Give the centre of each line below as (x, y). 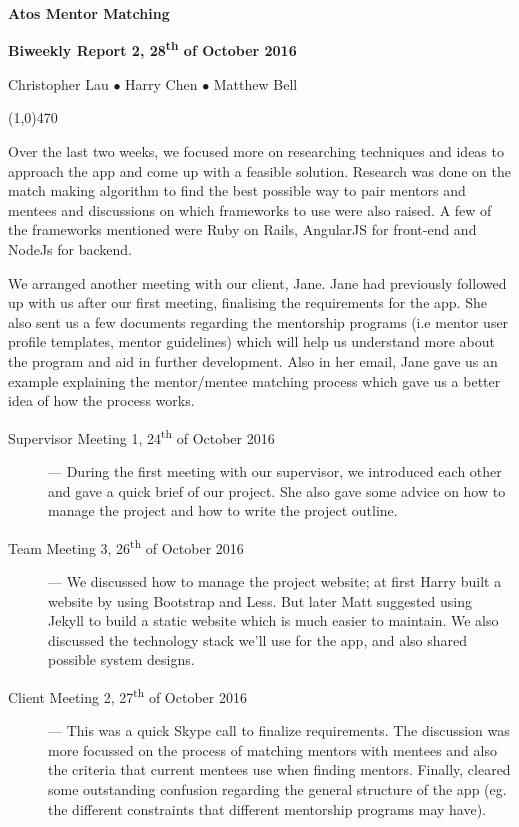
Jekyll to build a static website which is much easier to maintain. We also (273, 620)
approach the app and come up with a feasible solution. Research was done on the (260, 170)
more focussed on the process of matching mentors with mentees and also (272, 749)
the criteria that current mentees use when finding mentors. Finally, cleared (279, 769)
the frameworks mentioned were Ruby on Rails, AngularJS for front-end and (242, 229)
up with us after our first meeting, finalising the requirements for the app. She (247, 302)
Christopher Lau (58, 83)
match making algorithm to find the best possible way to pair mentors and (237, 190)
